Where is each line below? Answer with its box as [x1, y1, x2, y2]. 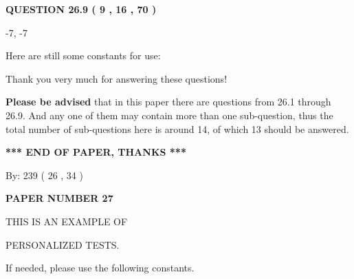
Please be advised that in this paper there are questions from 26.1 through [5, 94, 331, 109]
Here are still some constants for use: [5, 48, 161, 63]
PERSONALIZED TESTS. [5, 237, 120, 251]
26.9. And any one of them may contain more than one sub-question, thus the [5, 107, 333, 122]
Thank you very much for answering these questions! [5, 71, 228, 85]
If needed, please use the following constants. [5, 260, 195, 275]
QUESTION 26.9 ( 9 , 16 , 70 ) [5, 2, 157, 16]
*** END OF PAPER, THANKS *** [5, 145, 186, 159]
